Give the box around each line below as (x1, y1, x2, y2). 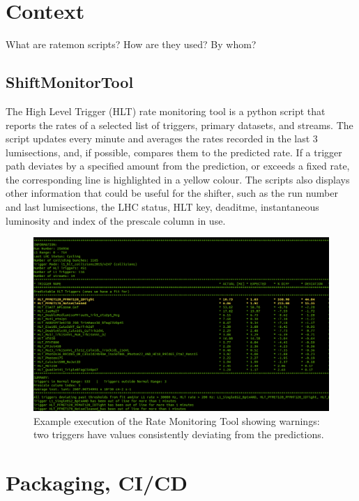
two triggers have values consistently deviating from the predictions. (33, 427, 324, 442)
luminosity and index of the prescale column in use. (6, 213, 226, 227)
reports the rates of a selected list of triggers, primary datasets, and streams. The (6, 117, 353, 132)
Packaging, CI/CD (6, 468, 188, 497)
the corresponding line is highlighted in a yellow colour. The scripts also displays (6, 172, 350, 186)
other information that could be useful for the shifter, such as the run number (6, 186, 338, 200)
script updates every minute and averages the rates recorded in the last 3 (6, 131, 318, 146)
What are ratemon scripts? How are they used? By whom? (6, 37, 257, 52)
